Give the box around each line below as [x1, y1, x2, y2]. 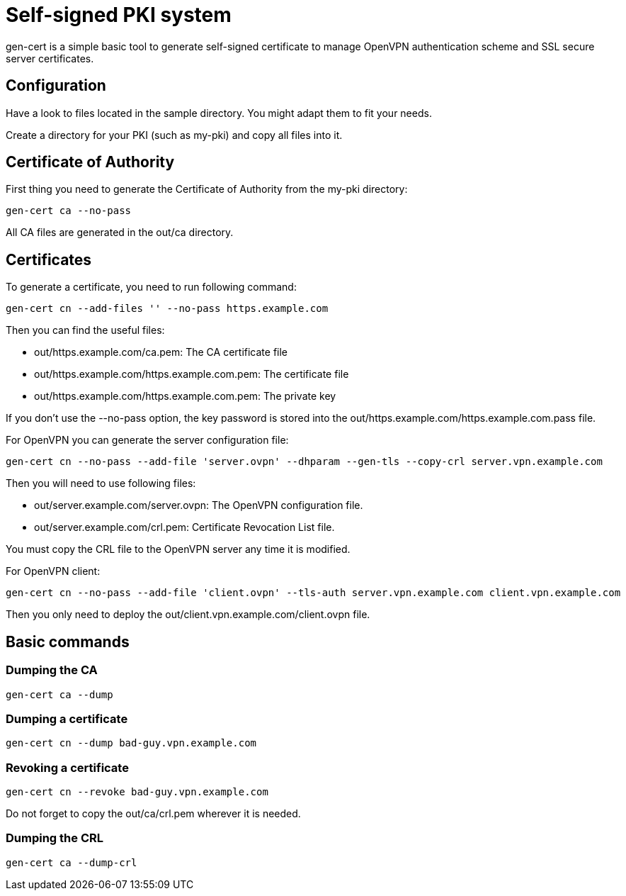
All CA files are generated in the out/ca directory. [6, 226, 234, 239]
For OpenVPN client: [6, 565, 101, 578]
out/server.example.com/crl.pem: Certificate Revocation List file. [34, 521, 335, 534]
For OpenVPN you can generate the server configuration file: [6, 434, 289, 447]
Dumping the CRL [6, 831, 104, 846]
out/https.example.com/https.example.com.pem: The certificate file [34, 368, 349, 381]
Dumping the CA [6, 663, 98, 678]
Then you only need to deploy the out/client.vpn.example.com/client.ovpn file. [6, 608, 370, 621]
